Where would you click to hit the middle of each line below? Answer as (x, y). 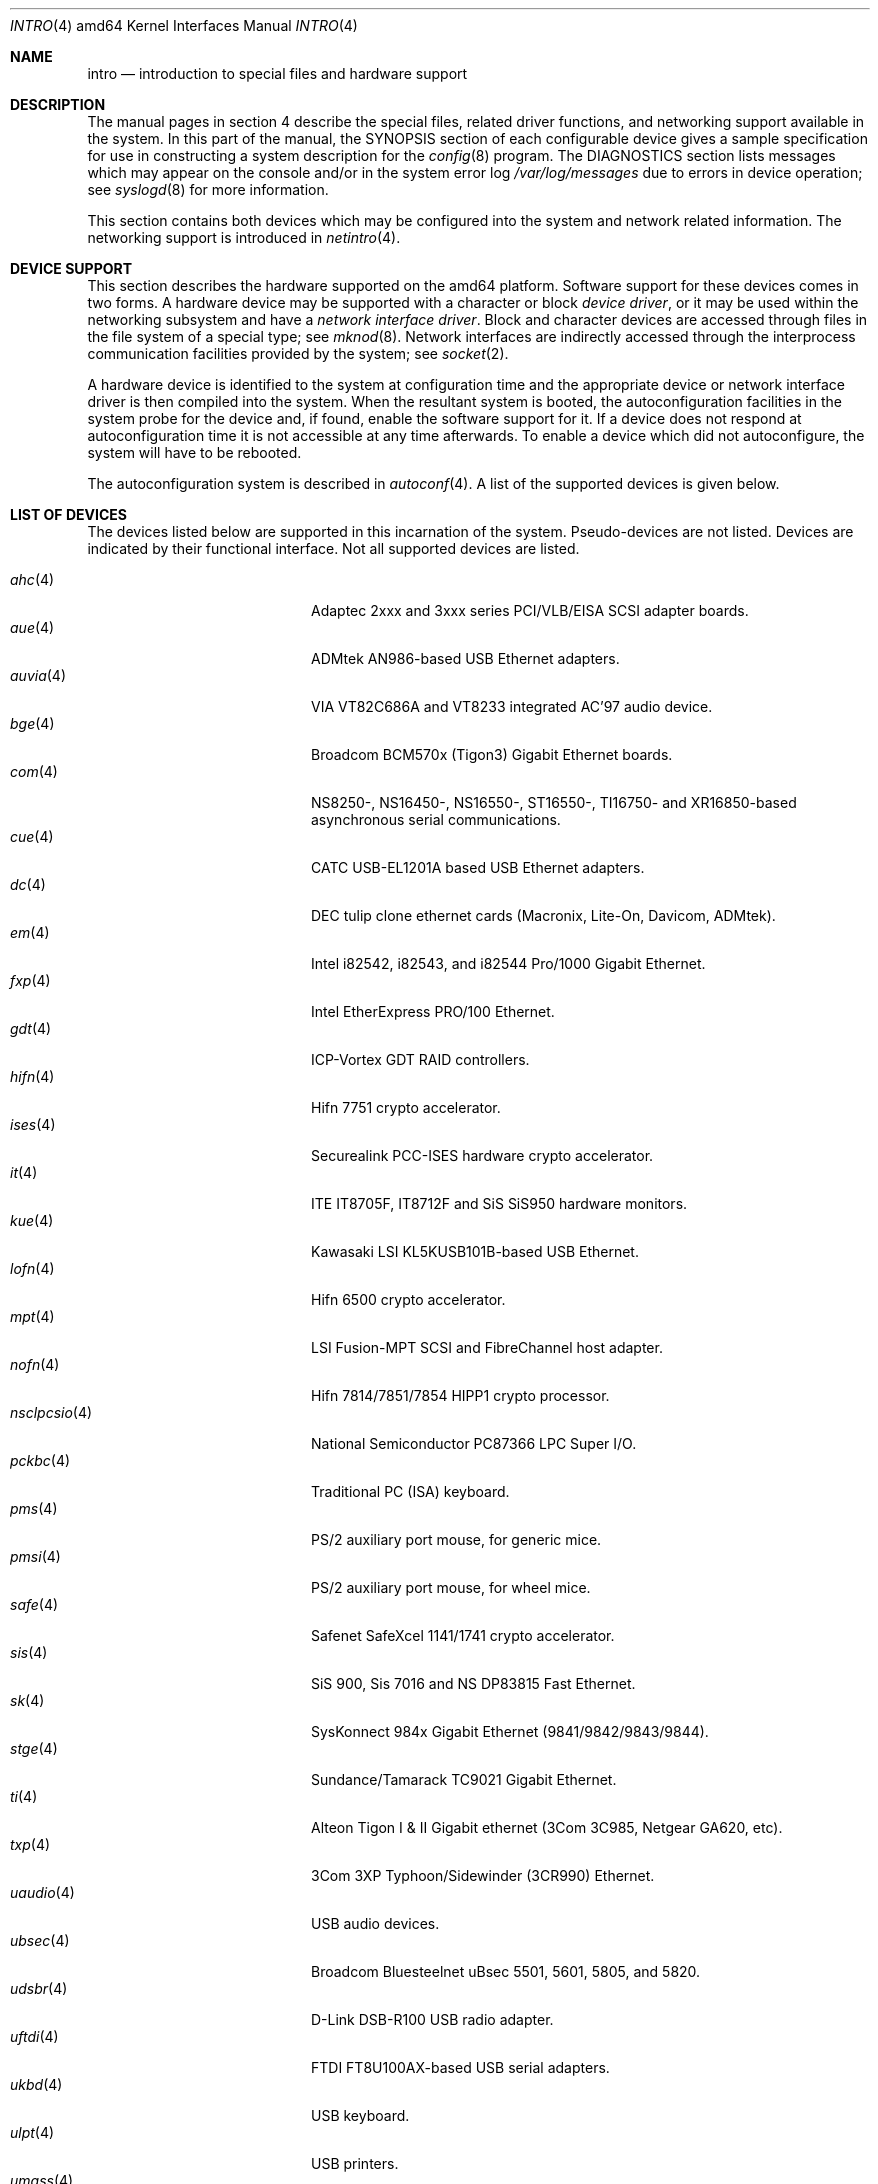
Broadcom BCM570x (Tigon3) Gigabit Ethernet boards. (492, 754)
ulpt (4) (32, 2132)
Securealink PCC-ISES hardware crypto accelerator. (482, 1155)
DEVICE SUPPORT (71, 268)
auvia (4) (38, 675)
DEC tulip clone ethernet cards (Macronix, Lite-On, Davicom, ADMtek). (543, 915)
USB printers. (355, 2163)
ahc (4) (32, 579)
